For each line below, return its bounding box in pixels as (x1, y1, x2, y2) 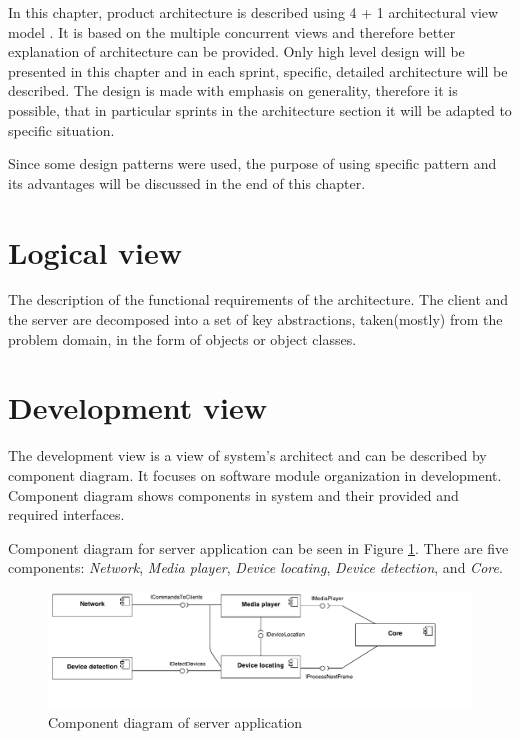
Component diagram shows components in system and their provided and (8, 484, 459, 505)
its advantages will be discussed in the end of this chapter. (8, 172, 366, 193)
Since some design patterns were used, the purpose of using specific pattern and (8, 153, 497, 174)
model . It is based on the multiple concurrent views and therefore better (8, 21, 456, 42)
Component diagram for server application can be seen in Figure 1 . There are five (8, 537, 509, 558)
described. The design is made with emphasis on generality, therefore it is (8, 80, 458, 101)
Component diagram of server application (48, 711, 303, 732)
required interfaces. (8, 504, 125, 525)
